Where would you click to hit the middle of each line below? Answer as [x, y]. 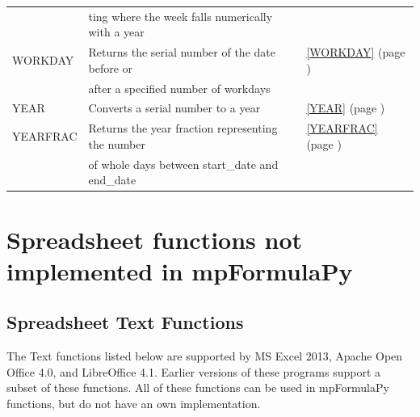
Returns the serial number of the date [182, 52]
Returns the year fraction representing [183, 128]
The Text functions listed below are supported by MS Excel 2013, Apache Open [205, 356]
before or [111, 67]
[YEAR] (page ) [346, 108]
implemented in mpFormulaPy [180, 270]
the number [117, 143]
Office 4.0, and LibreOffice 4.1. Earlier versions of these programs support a [194, 371]
